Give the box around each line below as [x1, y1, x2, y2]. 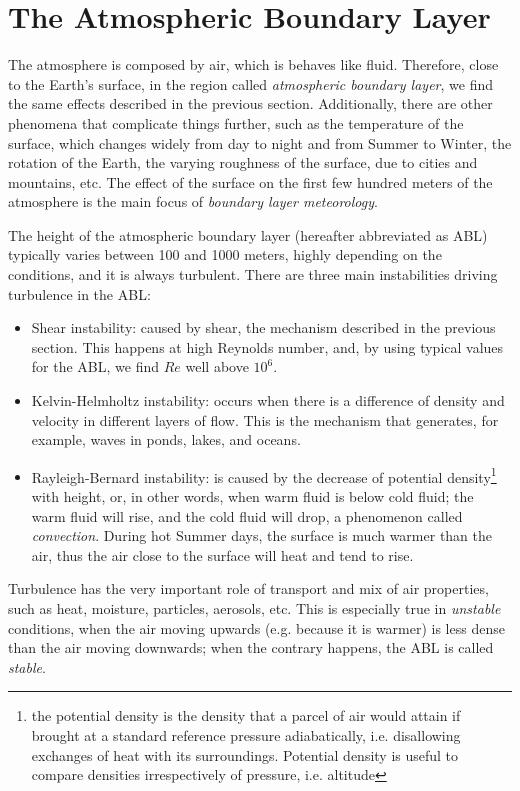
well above [185, 356, 249, 377]
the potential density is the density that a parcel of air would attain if [31, 705, 461, 726]
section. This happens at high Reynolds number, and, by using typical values [31, 336, 504, 357]
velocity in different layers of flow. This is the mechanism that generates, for [31, 409, 499, 430]
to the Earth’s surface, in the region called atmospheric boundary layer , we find [8, 73, 493, 94]
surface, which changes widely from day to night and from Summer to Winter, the [8, 132, 512, 153]
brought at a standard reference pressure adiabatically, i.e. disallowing [31, 725, 461, 745]
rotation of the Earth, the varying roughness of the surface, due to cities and [8, 152, 478, 173]
